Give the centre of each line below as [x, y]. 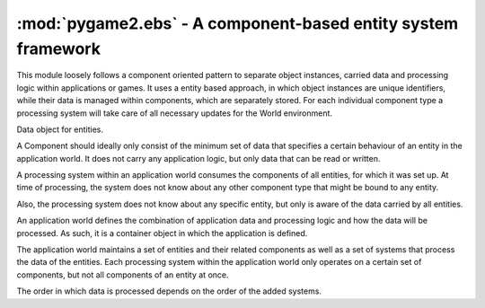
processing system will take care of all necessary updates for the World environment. [174, 113]
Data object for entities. [60, 129]
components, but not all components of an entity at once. [123, 275]
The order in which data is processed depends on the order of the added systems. [169, 291]
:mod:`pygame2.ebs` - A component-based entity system [238, 23]
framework [58, 48]
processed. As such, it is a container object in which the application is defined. [162, 233]
